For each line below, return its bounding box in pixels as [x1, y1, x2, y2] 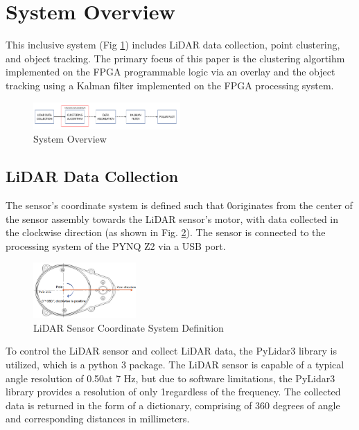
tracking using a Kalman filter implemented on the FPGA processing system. [6, 78, 334, 92]
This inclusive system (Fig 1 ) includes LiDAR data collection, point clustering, [6, 37, 340, 52]
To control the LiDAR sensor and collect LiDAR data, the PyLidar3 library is [6, 343, 337, 358]
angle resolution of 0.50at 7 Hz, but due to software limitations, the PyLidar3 [6, 370, 335, 385]
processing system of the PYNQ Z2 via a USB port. [6, 238, 226, 253]
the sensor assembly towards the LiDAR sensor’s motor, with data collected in [6, 211, 339, 226]
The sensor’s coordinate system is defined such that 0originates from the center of [6, 198, 353, 213]
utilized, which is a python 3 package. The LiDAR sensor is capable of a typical [6, 357, 344, 371]
